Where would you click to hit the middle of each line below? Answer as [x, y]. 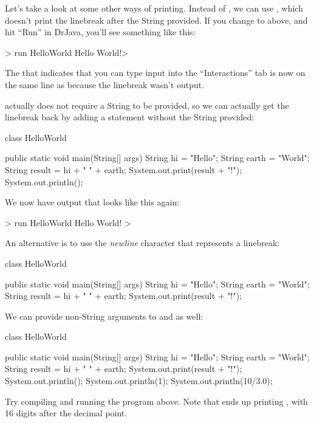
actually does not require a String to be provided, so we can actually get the [147, 105]
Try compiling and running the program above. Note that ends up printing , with [156, 401]
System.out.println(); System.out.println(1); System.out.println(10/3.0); [139, 381]
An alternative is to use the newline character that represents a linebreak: [142, 243]
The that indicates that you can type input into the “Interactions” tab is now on [155, 73]
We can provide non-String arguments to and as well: [104, 316]
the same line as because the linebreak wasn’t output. [105, 84]
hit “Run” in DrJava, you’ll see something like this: [100, 32]
